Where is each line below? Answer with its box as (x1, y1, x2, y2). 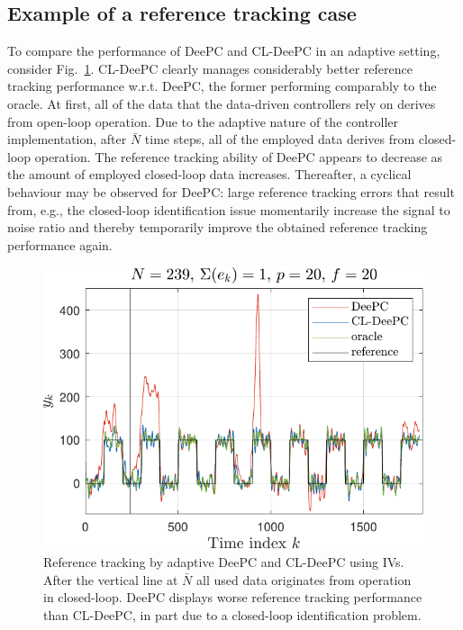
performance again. (7, 235, 113, 254)
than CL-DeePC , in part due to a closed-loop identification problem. (43, 605, 422, 624)
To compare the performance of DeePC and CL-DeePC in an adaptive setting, (7, 41, 440, 60)
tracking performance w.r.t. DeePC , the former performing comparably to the (7, 76, 437, 95)
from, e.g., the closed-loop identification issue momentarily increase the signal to (7, 200, 450, 219)
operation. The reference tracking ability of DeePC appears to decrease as (34, 147, 443, 166)
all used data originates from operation (195, 570, 412, 589)
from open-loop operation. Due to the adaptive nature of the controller (7, 112, 399, 130)
